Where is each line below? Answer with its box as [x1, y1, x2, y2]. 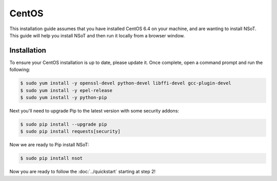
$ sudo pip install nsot [20, 155, 83, 161]
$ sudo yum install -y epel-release [20, 87, 113, 93]
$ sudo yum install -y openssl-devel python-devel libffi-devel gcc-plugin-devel [20, 80, 232, 86]
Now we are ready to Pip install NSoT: [9, 142, 89, 148]
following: [9, 66, 30, 73]
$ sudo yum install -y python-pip [20, 95, 107, 100]
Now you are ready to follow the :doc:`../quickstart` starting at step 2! [9, 169, 156, 175]
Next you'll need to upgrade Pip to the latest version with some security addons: [9, 107, 180, 114]
